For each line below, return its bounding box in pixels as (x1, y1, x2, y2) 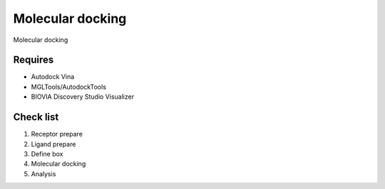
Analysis (31, 169, 56, 178)
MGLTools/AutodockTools (31, 82, 107, 91)
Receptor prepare (31, 130, 83, 139)
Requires (13, 54, 54, 66)
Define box (31, 149, 63, 158)
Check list (13, 111, 59, 124)
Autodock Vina (31, 72, 75, 81)
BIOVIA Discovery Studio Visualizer (31, 92, 135, 101)
